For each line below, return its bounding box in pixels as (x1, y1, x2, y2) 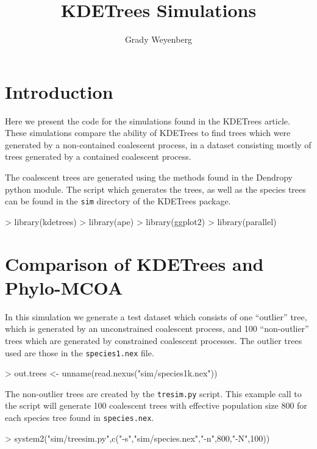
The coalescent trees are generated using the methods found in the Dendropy (5, 171, 293, 184)
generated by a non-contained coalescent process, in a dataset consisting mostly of (5, 138, 312, 151)
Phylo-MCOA (5, 275, 123, 300)
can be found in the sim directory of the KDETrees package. (5, 195, 231, 207)
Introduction (5, 79, 113, 104)
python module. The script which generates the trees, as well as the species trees (5, 182, 306, 195)
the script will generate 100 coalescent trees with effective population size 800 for (5, 399, 307, 412)
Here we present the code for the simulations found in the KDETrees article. (5, 114, 290, 127)
